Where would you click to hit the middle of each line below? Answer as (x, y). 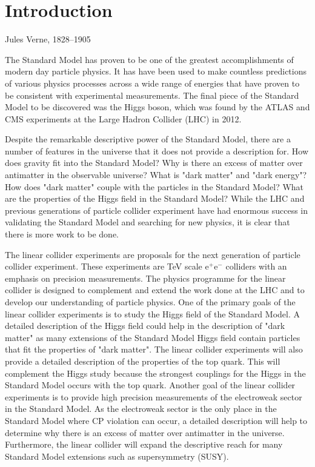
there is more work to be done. (62, 234)
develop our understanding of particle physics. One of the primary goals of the (150, 302)
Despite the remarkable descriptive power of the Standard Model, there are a (148, 139)
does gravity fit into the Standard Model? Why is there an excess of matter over (154, 163)
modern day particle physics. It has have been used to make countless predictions (156, 71)
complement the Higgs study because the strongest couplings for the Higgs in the (155, 373)
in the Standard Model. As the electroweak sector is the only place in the (141, 409)
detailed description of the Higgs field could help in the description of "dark (145, 326)
